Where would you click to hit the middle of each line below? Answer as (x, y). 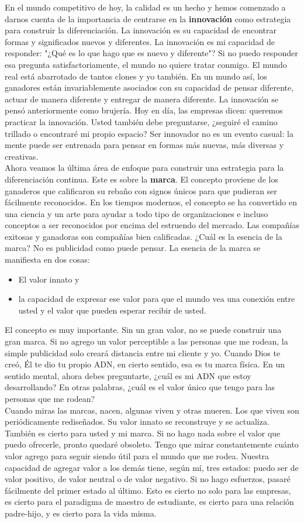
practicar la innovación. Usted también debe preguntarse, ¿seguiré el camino (141, 121)
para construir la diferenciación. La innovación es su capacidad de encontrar (141, 30)
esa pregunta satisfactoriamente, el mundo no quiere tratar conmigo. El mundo (146, 64)
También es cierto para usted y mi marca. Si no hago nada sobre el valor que (143, 433)
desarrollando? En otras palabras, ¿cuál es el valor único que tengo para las (140, 387)
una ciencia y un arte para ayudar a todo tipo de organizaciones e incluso (137, 213)
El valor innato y (49, 279)
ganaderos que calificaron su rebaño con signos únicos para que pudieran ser (141, 190)
